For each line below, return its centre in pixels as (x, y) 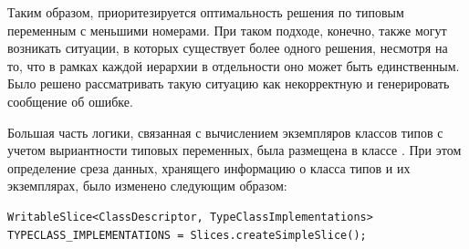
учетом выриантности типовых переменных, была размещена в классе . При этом (234, 150)
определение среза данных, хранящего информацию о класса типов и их (209, 167)
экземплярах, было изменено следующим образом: (147, 186)
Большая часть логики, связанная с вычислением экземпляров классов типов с (225, 132)
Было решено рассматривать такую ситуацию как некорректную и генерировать (229, 83)
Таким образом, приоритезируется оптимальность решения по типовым (206, 12)
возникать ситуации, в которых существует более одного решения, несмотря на (228, 48)
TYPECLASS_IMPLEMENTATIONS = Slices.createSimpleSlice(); (187, 235)
